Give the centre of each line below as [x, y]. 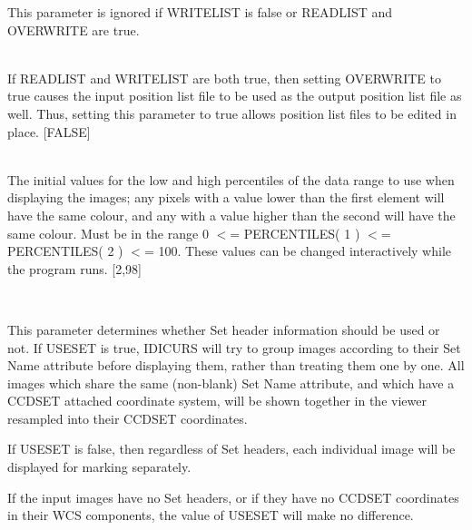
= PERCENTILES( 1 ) [295, 233]
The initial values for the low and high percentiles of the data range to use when [231, 179]
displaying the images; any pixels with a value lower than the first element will [226, 197]
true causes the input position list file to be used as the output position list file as [235, 96]
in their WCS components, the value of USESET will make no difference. [211, 515]
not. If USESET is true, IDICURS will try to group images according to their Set [234, 347]
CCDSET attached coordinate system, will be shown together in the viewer [217, 401]
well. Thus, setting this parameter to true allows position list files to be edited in [232, 113]
